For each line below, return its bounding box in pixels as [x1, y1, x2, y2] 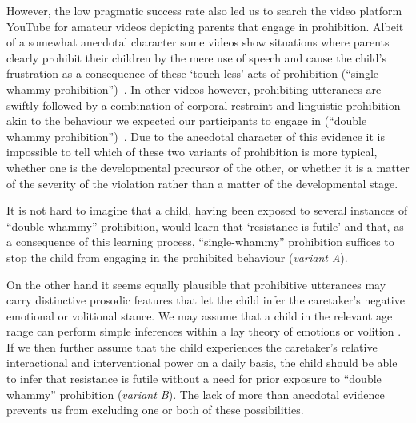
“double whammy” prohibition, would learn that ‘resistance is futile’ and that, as [6, 217, 404, 234]
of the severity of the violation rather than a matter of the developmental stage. [6, 175, 398, 191]
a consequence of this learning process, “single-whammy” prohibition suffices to [6, 233, 394, 250]
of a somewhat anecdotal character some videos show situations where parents [6, 34, 390, 50]
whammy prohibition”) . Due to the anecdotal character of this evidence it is [6, 127, 385, 144]
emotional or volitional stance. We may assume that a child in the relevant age [6, 307, 393, 324]
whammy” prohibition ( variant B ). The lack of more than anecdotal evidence [6, 385, 385, 402]
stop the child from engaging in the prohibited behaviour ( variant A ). [6, 248, 348, 265]
